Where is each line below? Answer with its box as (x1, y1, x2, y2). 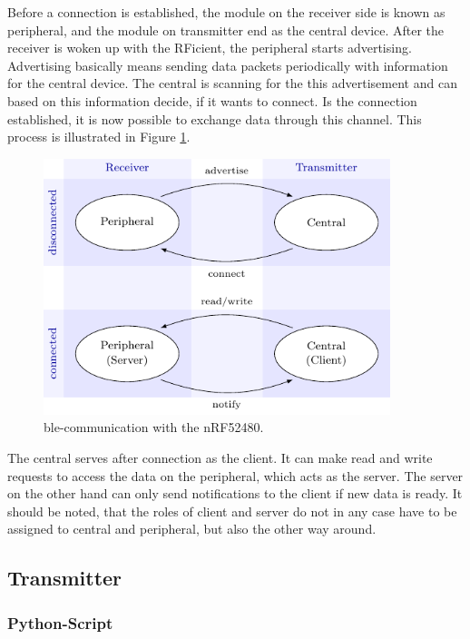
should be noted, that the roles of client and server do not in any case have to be (7, 501, 457, 520)
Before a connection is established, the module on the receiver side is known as (7, 3, 446, 21)
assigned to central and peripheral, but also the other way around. (7, 519, 377, 538)
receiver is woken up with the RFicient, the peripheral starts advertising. (7, 38, 412, 57)
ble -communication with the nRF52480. (44, 418, 264, 437)
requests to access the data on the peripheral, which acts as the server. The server (7, 466, 464, 485)
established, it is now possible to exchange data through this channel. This (7, 109, 422, 128)
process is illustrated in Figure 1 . (7, 127, 191, 146)
